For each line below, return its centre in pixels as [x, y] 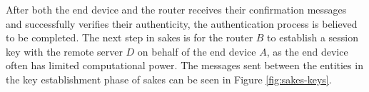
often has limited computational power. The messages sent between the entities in [184, 65]
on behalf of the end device [197, 51]
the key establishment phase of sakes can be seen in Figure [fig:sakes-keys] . [169, 79]
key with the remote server [64, 51]
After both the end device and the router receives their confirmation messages [176, 9]
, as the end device [307, 51]
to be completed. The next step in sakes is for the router [130, 37]
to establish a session [313, 37]
